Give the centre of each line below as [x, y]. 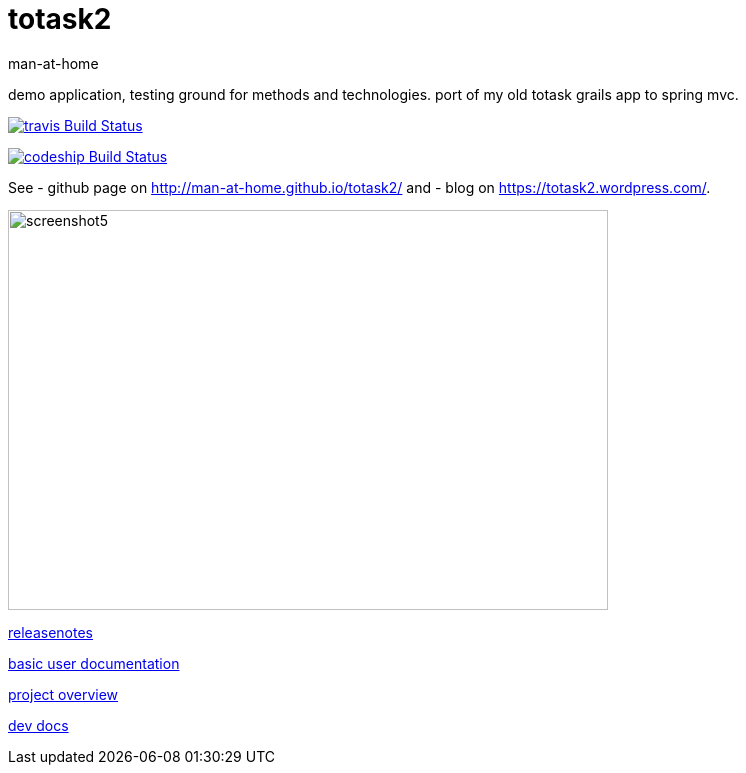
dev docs [38, 725]
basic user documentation [94, 663]
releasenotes [50, 632]
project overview [63, 694]
